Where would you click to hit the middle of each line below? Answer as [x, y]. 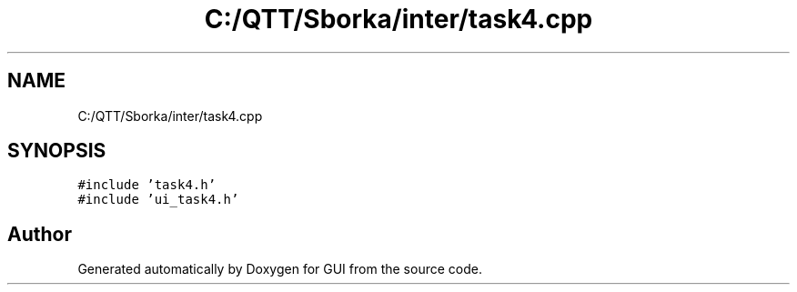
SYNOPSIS [57, 151]
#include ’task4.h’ [147, 185]
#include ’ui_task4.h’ [158, 200]
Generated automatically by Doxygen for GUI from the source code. [280, 269]
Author [40, 234]
